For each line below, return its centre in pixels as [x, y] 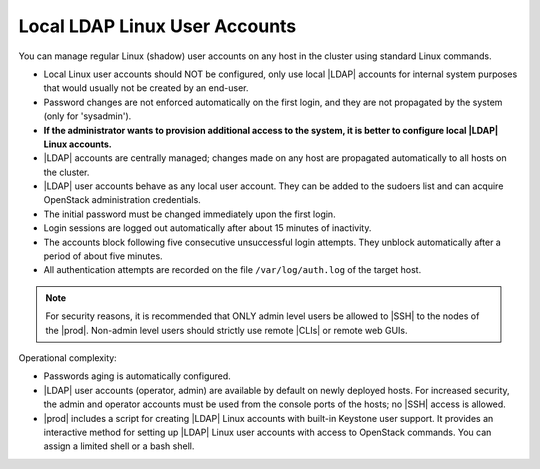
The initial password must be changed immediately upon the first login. [189, 214]
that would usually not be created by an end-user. [146, 88]
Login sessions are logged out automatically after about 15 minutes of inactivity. [207, 228]
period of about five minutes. [103, 256]
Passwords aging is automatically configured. [137, 376]
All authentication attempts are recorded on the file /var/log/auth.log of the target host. [232, 270]
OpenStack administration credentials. [122, 200]
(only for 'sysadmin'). [87, 116]
